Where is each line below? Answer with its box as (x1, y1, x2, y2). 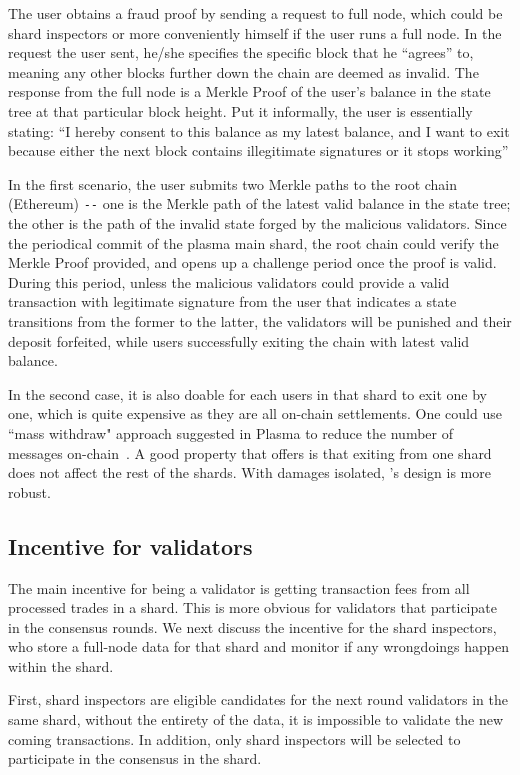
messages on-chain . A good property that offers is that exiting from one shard (8, 442, 492, 463)
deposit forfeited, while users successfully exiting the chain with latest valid (8, 330, 470, 351)
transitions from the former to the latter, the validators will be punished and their (8, 310, 512, 331)
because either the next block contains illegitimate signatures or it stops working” (8, 140, 509, 161)
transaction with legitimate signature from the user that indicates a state (8, 291, 457, 312)
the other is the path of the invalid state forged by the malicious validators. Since (8, 213, 507, 233)
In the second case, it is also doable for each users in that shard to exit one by (8, 383, 487, 404)
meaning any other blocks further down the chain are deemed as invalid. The (8, 61, 479, 82)
